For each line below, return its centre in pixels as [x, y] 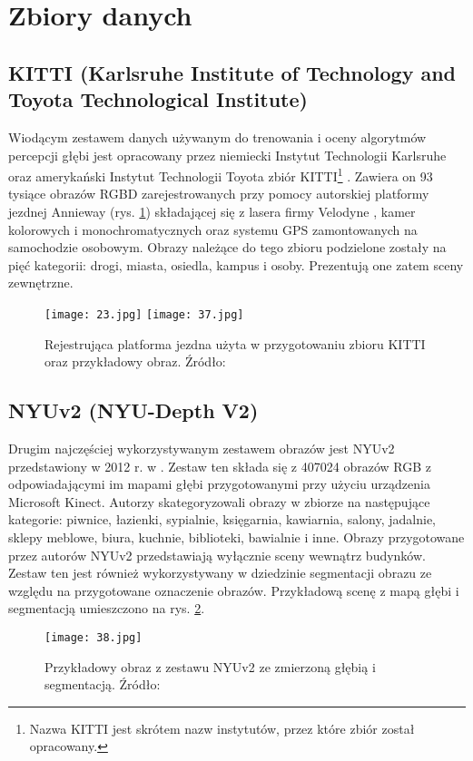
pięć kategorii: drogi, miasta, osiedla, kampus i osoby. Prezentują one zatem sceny [236, 264]
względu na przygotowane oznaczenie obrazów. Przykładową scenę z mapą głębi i [234, 590]
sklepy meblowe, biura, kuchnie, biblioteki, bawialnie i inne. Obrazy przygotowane [236, 537]
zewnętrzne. [41, 283]
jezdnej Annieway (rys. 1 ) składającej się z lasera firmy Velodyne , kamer [212, 211]
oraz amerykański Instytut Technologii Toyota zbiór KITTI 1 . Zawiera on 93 [221, 175]
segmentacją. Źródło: [103, 684]
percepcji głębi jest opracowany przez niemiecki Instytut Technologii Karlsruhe [227, 155]
